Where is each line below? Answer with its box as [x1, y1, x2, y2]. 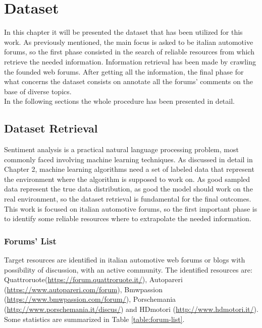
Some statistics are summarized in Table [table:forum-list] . [4, 313, 185, 324]
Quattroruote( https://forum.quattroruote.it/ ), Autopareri [4, 274, 183, 285]
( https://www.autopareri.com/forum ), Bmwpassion [4, 284, 163, 294]
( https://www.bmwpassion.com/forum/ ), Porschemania [4, 294, 176, 304]
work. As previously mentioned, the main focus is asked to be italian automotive [4, 36, 253, 47]
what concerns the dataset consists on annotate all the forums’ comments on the [4, 76, 253, 87]
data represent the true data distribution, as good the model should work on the [4, 183, 253, 194]
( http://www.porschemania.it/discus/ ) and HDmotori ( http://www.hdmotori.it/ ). [4, 304, 258, 314]
